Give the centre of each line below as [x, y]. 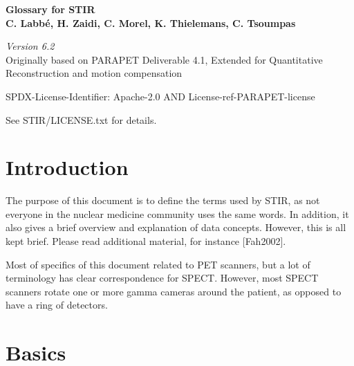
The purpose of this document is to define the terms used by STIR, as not [163, 200]
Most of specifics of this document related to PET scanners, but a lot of [158, 264]
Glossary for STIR [50, 9]
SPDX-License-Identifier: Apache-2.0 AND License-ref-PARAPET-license [160, 96]
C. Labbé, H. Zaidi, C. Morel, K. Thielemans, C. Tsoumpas [151, 22]
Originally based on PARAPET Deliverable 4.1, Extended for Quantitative [164, 59]
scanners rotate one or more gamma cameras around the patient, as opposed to [174, 291]
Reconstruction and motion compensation [94, 73]
